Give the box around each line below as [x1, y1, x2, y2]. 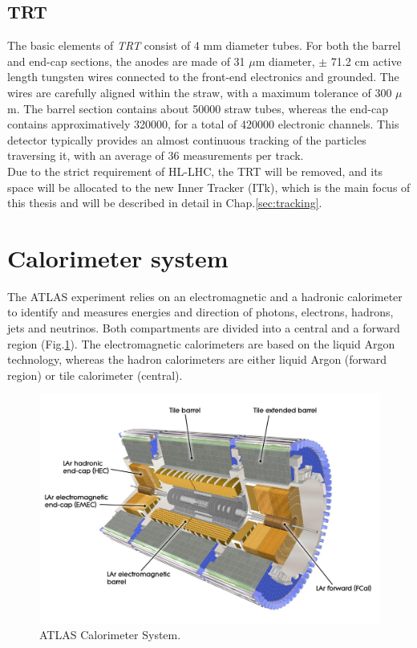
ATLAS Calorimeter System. [39, 626, 181, 643]
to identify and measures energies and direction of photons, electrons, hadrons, [7, 304, 394, 320]
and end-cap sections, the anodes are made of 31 [7, 52, 245, 69]
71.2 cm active [330, 52, 402, 69]
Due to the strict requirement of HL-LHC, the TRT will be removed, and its [7, 162, 383, 179]
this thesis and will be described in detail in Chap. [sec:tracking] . [7, 194, 322, 211]
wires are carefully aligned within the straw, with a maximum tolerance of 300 [7, 84, 392, 100]
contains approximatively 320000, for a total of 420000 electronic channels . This [7, 116, 399, 132]
